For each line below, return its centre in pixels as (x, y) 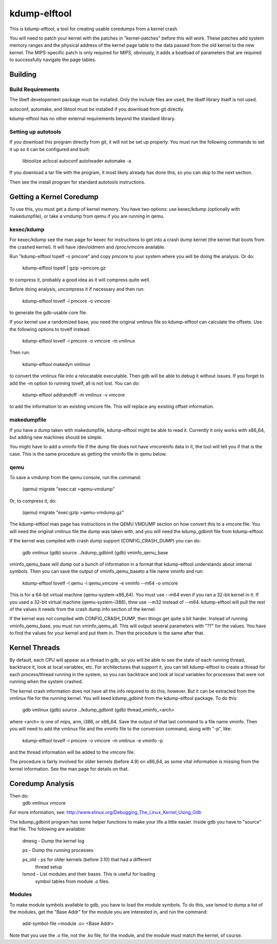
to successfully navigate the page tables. (53, 60)
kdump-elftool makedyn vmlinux (56, 364)
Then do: (19, 796)
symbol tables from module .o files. (72, 881)
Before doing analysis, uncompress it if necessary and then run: (77, 289)
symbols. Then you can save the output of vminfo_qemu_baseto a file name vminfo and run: (106, 571)
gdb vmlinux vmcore (44, 803)
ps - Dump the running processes (58, 850)
